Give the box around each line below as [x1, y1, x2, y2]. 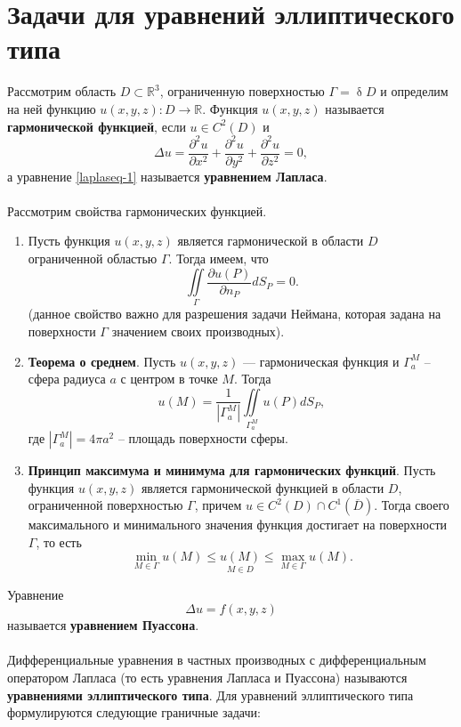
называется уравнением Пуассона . [7, 616, 199, 634]
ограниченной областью [28, 249, 158, 268]
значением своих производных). [111, 322, 285, 341]
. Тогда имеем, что [168, 249, 269, 268]
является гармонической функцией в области [141, 478, 384, 497]
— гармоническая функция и [242, 351, 400, 370]
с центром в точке [120, 369, 218, 388]
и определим [380, 82, 449, 101]
